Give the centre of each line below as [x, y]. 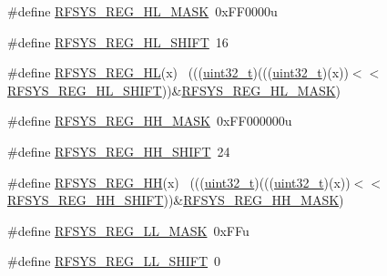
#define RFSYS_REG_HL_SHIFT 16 [118, 41]
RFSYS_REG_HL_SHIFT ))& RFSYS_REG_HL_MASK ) [174, 90]
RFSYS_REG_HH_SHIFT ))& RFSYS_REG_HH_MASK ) [176, 200]
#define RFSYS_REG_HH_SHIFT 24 [119, 151]
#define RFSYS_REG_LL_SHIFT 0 [114, 261]
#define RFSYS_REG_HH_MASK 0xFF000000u [150, 121]
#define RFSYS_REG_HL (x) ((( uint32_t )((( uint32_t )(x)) [178, 72]
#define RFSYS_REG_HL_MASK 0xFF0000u [143, 11]
